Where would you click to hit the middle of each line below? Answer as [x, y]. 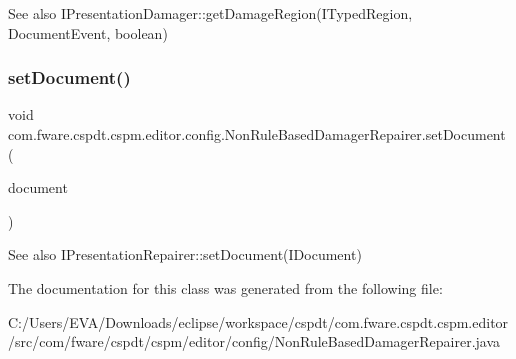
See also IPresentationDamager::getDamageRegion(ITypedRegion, [210, 13]
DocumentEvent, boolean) [88, 32]
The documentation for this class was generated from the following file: [225, 287]
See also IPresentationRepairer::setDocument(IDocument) [185, 254]
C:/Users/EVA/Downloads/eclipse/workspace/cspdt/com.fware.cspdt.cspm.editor [258, 321]
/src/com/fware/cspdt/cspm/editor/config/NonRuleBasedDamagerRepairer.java [254, 341]
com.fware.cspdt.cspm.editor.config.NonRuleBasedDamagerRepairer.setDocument [257, 134]
